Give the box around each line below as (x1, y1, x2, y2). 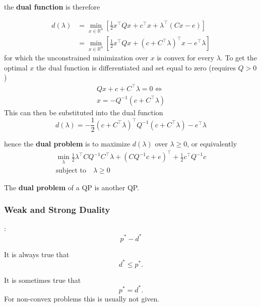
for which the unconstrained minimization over (4, 52, 149, 63)
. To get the (220, 52, 257, 63)
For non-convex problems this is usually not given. (4, 293, 160, 303)
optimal (4, 62, 28, 72)
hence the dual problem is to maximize (4, 138, 130, 149)
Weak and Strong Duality (4, 203, 110, 216)
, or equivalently (187, 138, 237, 149)
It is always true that (4, 249, 70, 259)
